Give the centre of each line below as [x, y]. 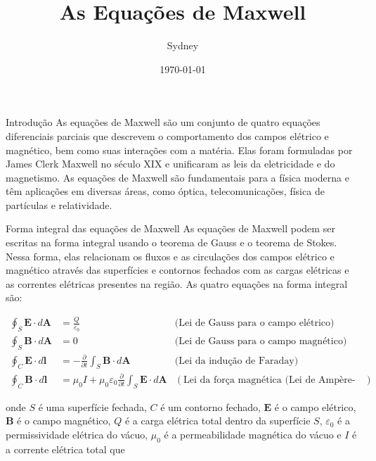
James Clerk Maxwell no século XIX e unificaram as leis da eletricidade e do [170, 164]
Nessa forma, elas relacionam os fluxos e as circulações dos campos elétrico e [170, 256]
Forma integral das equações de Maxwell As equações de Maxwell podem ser [170, 228]
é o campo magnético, [64, 421]
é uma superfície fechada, [92, 406]
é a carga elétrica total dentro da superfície [218, 421]
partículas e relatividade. [59, 204]
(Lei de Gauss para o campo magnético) [261, 342]
